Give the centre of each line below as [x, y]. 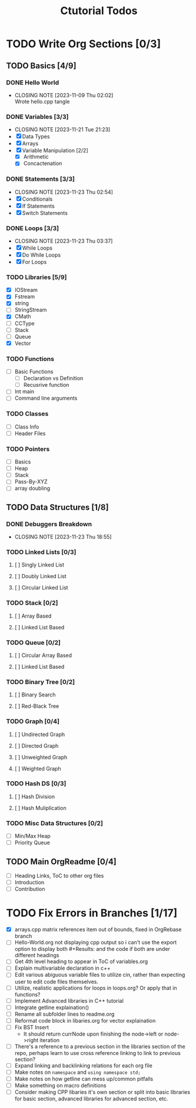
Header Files [30, 433]
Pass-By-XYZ [31, 482]
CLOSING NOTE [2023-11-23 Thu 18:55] [63, 537]
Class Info [27, 427]
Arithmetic [36, 157]
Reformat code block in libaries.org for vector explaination [85, 1020]
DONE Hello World [33, 82]
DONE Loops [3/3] [33, 228]
